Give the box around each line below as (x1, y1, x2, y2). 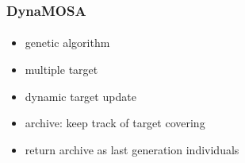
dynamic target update (25, 87, 136, 104)
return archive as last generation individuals (25, 141, 239, 157)
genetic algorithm (25, 34, 110, 51)
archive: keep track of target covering (25, 114, 205, 131)
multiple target (25, 61, 98, 78)
